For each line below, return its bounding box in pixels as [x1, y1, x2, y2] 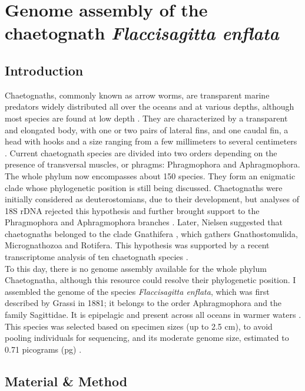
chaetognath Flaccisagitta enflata [5, 21, 279, 45]
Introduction [5, 61, 84, 79]
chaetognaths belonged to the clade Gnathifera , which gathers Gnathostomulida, [5, 227, 298, 239]
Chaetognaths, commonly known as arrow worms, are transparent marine [5, 88, 270, 101]
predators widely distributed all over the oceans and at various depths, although [5, 100, 294, 113]
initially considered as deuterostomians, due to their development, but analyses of [5, 193, 299, 205]
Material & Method [5, 372, 128, 390]
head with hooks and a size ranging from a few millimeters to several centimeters [5, 135, 297, 147]
